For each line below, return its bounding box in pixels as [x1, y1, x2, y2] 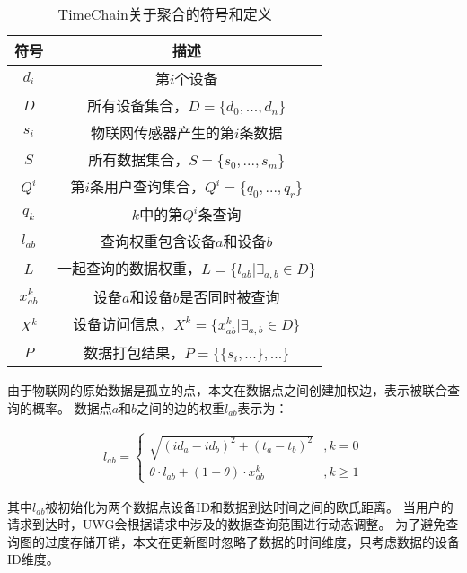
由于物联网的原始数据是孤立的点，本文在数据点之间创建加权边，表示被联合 [7, 381, 447, 400]
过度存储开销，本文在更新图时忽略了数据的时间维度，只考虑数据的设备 [44, 532, 460, 551]
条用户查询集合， [89, 176, 205, 197]
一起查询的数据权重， [57, 258, 202, 279]
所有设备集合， [87, 95, 189, 116]
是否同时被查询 [179, 286, 280, 308]
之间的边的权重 [137, 398, 225, 417]
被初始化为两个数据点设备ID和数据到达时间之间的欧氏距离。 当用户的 [45, 497, 454, 516]
